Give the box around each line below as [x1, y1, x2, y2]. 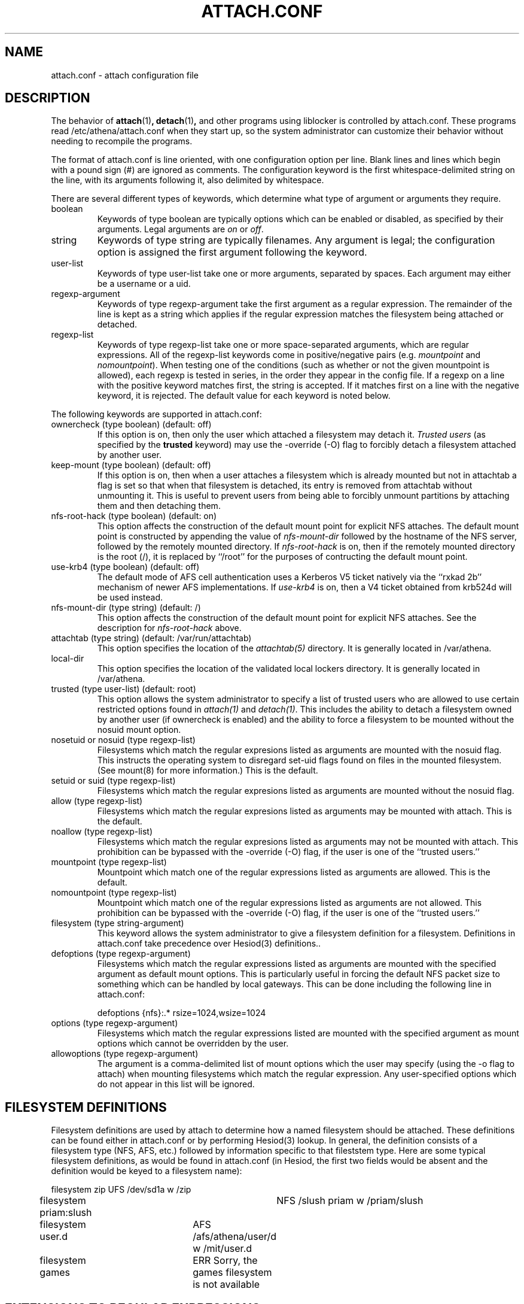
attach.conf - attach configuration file [51, 69, 199, 80]
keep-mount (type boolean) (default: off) [51, 460, 211, 471]
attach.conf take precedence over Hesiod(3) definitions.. [97, 938, 321, 949]
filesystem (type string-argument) [51, 918, 184, 929]
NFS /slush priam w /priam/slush [276, 1194, 424, 1207]
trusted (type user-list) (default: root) [51, 684, 196, 695]
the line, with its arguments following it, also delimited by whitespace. [51, 175, 324, 186]
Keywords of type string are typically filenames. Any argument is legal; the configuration [97, 234, 495, 247]
